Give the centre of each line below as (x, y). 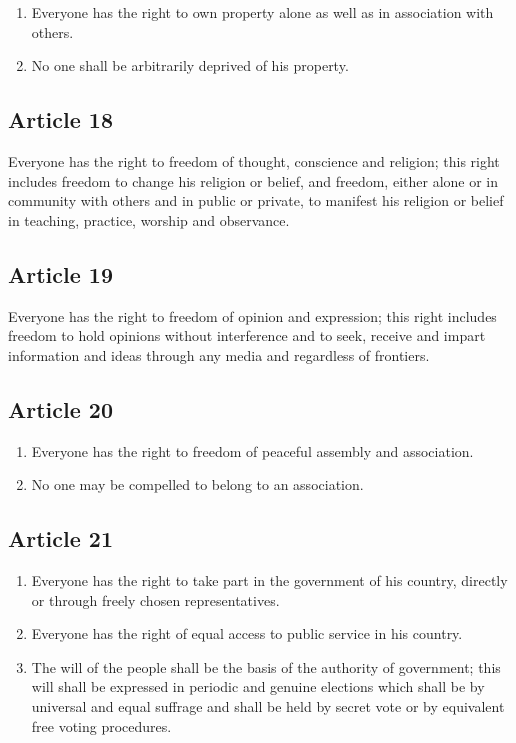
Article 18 (60, 119)
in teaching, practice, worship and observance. (149, 219)
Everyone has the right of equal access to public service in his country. (247, 633)
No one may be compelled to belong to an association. (197, 484)
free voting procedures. (101, 725)
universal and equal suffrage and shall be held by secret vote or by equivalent (268, 705)
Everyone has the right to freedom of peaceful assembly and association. (252, 450)
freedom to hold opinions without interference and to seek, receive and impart (247, 335)
